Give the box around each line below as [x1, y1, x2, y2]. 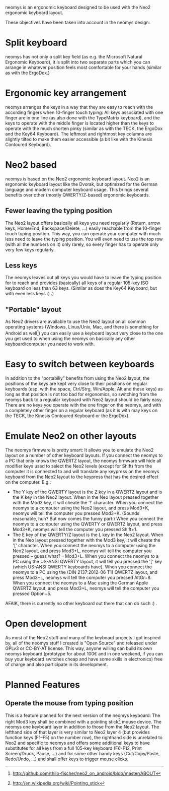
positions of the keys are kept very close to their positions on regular [5, 380, 147, 386]
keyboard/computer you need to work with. [5, 341, 95, 347]
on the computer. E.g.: [5, 479, 51, 485]
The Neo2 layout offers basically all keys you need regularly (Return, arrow [5, 220, 160, 226]
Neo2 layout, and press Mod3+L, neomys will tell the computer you [12, 548, 152, 554]
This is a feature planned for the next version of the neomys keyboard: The [5, 712, 160, 718]
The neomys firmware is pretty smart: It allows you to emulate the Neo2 [5, 447, 154, 453]
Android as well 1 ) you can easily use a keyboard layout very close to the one [5, 329, 163, 336]
